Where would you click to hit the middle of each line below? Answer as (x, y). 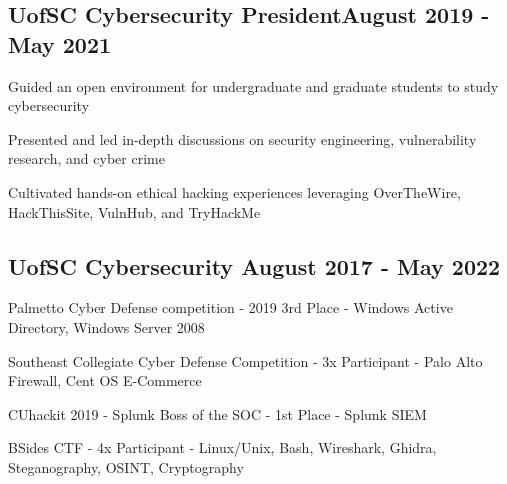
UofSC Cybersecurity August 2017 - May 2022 (254, 265)
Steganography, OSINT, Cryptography (126, 466)
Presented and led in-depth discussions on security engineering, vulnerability (242, 138)
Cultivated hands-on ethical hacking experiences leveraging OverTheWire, (234, 191)
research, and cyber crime (86, 158)
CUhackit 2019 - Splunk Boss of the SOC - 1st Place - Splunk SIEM (217, 413)
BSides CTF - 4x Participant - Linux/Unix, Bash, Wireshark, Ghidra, (222, 447)
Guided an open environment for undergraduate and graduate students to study (253, 85)
